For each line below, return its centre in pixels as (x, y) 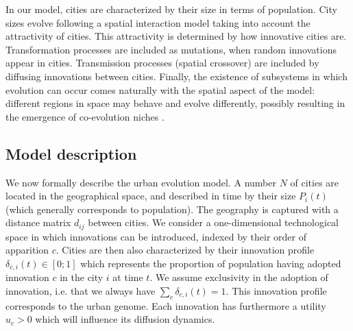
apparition (27, 250)
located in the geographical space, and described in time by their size (151, 196)
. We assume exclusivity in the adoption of (239, 277)
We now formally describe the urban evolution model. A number (141, 182)
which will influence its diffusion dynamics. (125, 319)
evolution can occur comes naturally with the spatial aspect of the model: (160, 89)
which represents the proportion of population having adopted (211, 263)
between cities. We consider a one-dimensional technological (214, 222)
